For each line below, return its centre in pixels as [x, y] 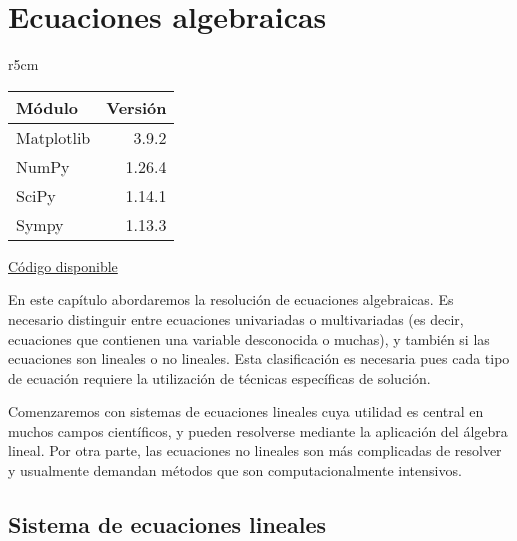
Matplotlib [53, 137]
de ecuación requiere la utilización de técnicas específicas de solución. [219, 377]
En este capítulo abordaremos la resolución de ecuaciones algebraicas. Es [231, 299]
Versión [136, 107]
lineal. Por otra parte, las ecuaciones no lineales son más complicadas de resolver [255, 450]
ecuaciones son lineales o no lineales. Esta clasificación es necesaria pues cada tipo [259, 358]
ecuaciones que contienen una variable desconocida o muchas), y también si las [249, 338]
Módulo [47, 107]
